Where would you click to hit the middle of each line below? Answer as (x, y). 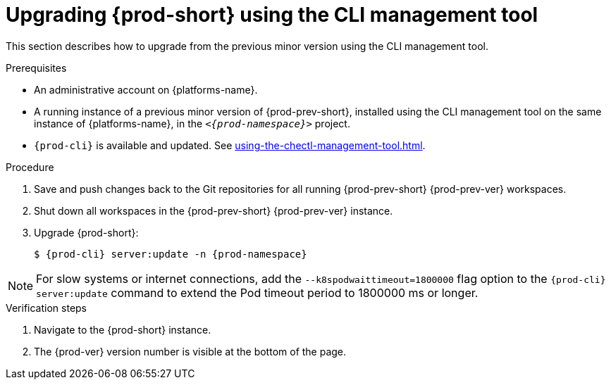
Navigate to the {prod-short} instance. (123, 329)
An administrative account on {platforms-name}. (146, 89)
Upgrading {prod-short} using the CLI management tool (272, 15)
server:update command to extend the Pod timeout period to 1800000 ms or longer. (257, 292)
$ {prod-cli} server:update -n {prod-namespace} (171, 254)
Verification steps (47, 308)
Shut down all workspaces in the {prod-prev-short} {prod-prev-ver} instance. (214, 210)
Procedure (30, 167)
